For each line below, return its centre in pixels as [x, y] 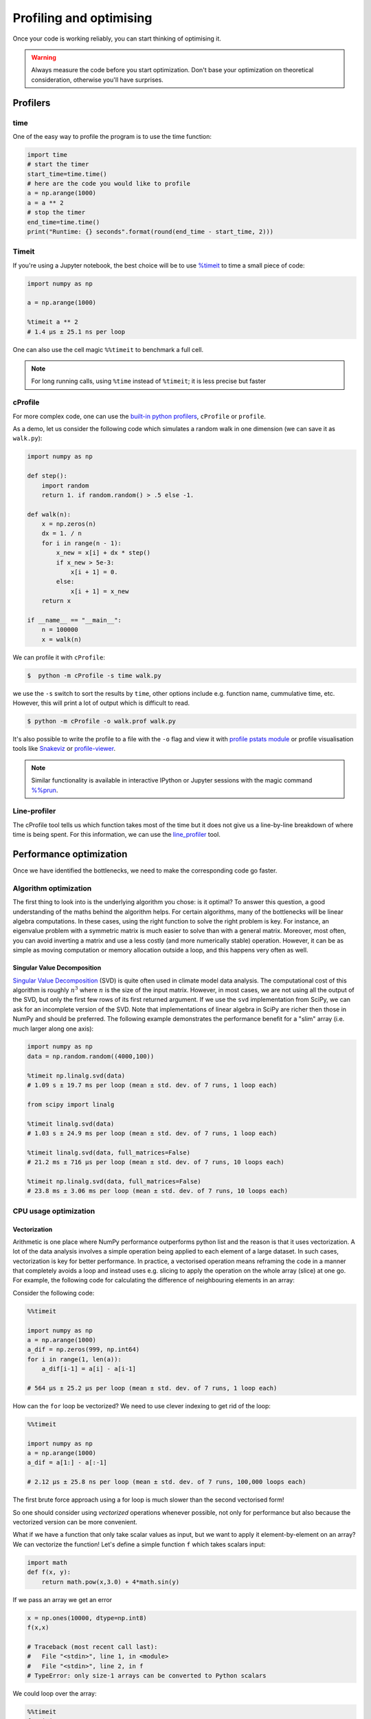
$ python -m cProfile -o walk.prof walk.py [102, 721]
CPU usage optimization [54, 1211]
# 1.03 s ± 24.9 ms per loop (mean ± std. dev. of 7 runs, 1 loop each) [152, 1134]
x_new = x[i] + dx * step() [103, 553]
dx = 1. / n [62, 534]
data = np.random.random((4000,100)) [91, 1056]
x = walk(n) [62, 639]
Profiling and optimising [82, 18]
